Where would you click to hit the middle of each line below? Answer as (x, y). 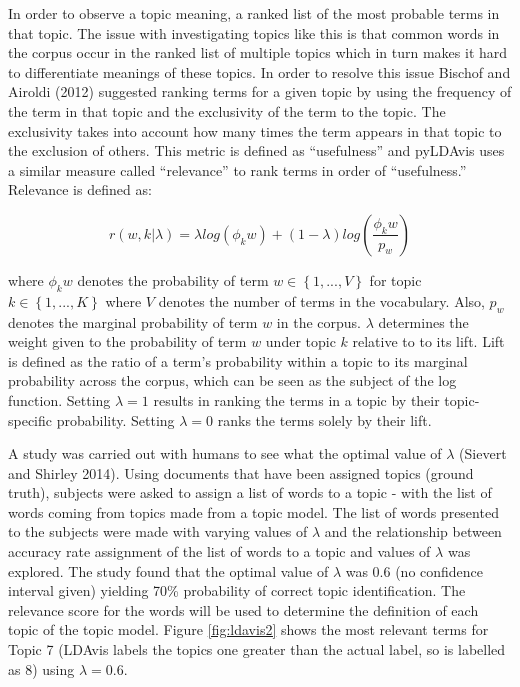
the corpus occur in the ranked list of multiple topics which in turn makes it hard (258, 52)
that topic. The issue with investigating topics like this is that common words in (254, 32)
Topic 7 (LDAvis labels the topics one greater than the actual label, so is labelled (257, 649)
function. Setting (59, 399)
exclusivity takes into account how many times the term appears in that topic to (255, 130)
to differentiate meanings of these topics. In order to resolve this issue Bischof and (259, 71)
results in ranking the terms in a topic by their (296, 399)
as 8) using (41, 668)
